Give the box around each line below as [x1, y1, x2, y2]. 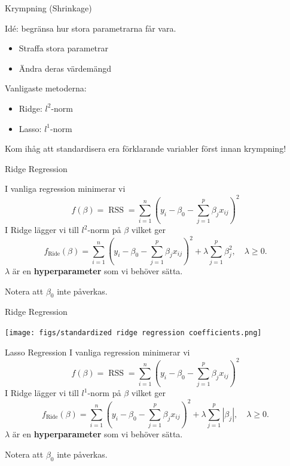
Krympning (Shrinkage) [5, 2, 92, 14]
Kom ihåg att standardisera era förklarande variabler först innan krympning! [5, 142, 286, 155]
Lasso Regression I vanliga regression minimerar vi [5, 345, 190, 358]
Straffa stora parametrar [19, 42, 109, 54]
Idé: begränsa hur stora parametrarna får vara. [5, 22, 176, 34]
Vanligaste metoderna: [5, 82, 87, 94]
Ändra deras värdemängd [19, 62, 112, 74]
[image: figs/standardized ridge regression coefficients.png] [5, 328, 262, 337]
